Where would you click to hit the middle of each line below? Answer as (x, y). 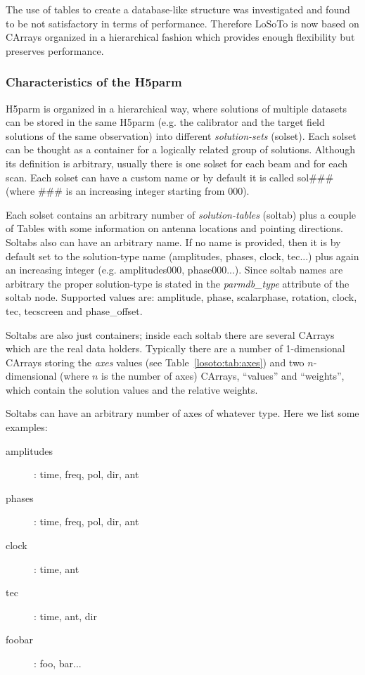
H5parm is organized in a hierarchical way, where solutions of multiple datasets (177, 108)
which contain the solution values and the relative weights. (132, 389)
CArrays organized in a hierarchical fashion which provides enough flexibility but (180, 37)
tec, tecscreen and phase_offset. (74, 310)
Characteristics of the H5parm (94, 82)
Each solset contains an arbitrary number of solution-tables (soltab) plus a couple (181, 214)
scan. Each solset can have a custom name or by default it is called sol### (170, 177)
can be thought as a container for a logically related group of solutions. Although (181, 149)
